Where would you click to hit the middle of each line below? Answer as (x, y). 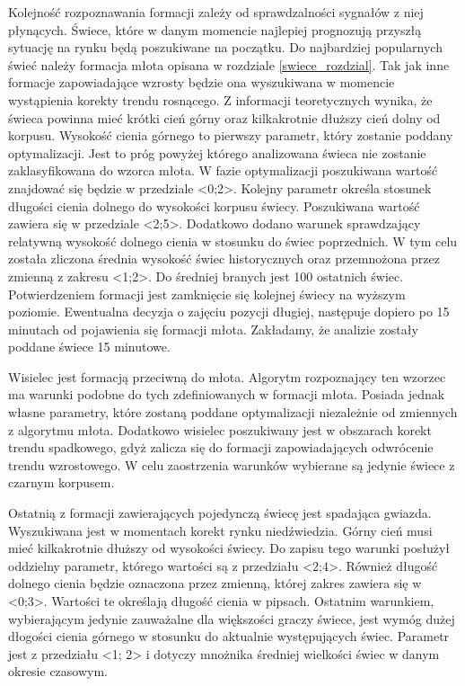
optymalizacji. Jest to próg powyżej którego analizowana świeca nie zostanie (217, 152)
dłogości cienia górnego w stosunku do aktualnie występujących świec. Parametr (229, 636)
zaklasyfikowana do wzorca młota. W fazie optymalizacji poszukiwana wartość (223, 170)
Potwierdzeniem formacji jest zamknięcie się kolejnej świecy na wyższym (207, 294)
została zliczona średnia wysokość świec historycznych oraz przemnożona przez (224, 258)
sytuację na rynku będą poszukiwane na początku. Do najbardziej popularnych (225, 47)
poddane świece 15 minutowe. (89, 347)
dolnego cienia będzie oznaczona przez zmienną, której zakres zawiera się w (215, 583)
